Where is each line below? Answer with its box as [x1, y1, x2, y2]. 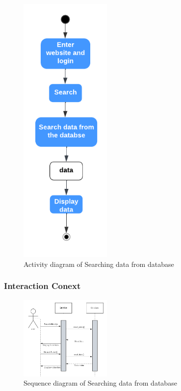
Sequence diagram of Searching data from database [24, 378, 177, 388]
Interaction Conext [4, 280, 81, 292]
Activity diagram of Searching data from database [24, 259, 174, 269]
